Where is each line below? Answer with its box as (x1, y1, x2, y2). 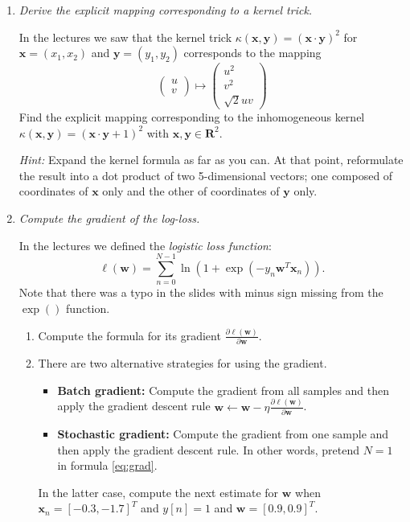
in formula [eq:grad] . (57, 457, 158, 474)
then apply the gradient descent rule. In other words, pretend (57, 441, 360, 458)
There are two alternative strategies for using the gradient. (38, 355, 327, 372)
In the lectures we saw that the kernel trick (18, 28, 232, 45)
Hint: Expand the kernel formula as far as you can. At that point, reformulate (18, 151, 404, 168)
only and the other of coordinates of (102, 183, 280, 199)
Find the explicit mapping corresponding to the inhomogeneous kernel (18, 109, 365, 125)
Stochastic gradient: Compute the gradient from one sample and (57, 425, 389, 442)
